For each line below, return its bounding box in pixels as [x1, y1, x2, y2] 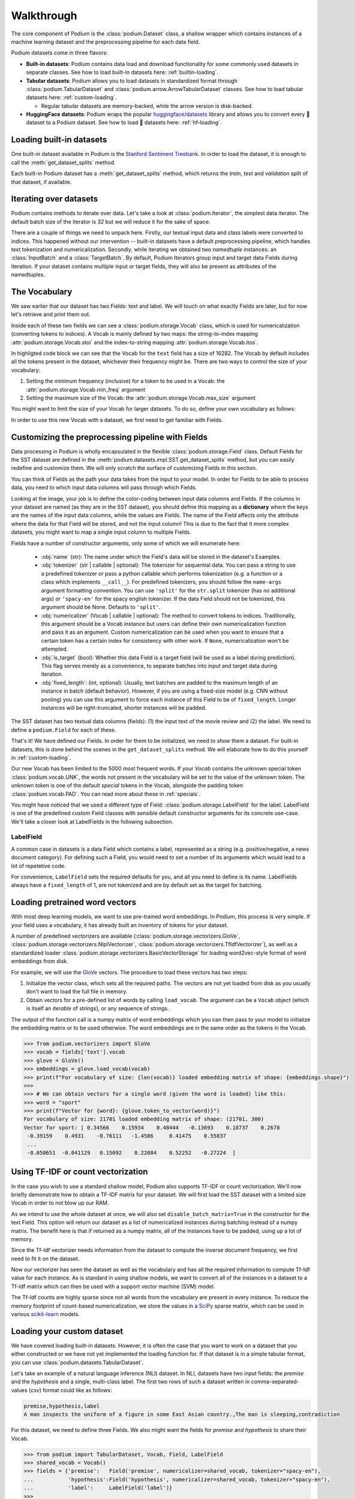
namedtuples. [11, 271, 45, 278]
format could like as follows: [43, 1386, 112, 1393]
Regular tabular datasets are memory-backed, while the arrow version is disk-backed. [41, 102, 253, 109]
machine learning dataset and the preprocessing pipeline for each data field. [11, 38, 200, 45]
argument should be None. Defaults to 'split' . [41, 603, 161, 611]
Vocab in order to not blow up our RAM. [11, 1199, 109, 1206]
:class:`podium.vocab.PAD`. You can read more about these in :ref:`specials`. [11, 790, 201, 797]
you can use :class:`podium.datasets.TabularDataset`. [11, 1359, 144, 1366]
